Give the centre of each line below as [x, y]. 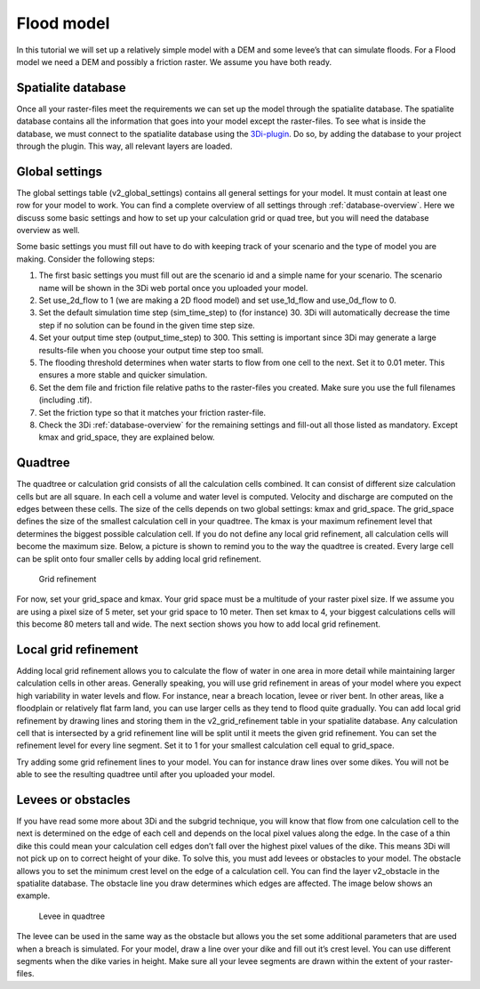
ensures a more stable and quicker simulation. [123, 375]
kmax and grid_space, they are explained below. [127, 437]
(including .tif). [65, 400]
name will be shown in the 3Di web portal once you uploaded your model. [173, 288]
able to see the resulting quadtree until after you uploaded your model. [146, 774]
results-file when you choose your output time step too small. [151, 350]
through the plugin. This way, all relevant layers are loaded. [124, 146]
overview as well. [48, 231]
